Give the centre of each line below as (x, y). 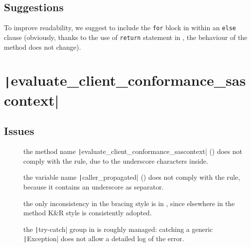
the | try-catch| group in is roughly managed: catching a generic (118, 229)
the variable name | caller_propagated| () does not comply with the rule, (132, 177)
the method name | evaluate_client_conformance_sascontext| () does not (133, 151)
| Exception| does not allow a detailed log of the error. (104, 238)
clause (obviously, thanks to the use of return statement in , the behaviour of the (126, 37)
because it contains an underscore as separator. (94, 186)
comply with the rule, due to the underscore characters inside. (116, 161)
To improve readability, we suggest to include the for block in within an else (120, 28)
